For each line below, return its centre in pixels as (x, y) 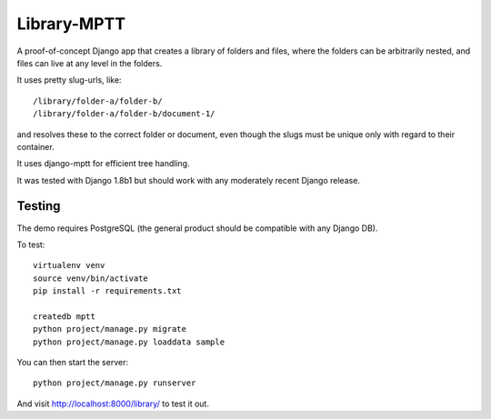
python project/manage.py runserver (115, 383)
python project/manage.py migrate (110, 329)
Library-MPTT (71, 24)
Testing (39, 206)
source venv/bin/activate (91, 278)
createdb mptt (64, 316)
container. (35, 146)
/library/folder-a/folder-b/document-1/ (124, 114)
